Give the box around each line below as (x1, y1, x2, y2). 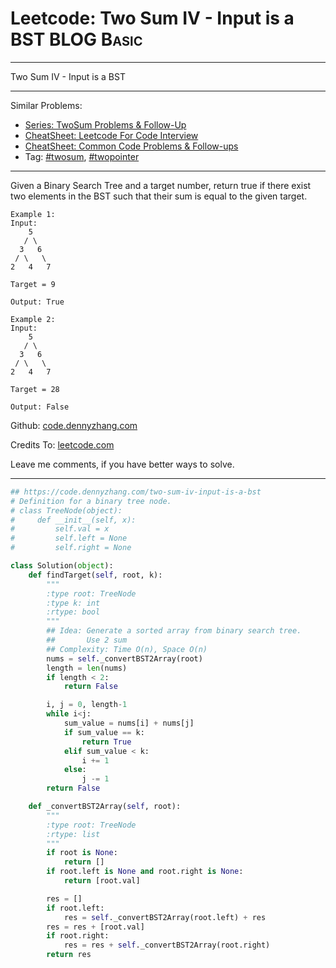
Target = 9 (10, 279, 56, 289)
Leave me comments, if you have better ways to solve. (10, 458, 235, 470)
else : (63, 765, 87, 775)
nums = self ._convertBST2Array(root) (46, 653, 203, 664)
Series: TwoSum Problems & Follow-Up (24, 118, 187, 131)
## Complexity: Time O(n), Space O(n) (46, 644, 208, 654)
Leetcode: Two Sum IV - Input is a (10, 7, 295, 30)
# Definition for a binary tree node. (10, 496, 172, 506)
